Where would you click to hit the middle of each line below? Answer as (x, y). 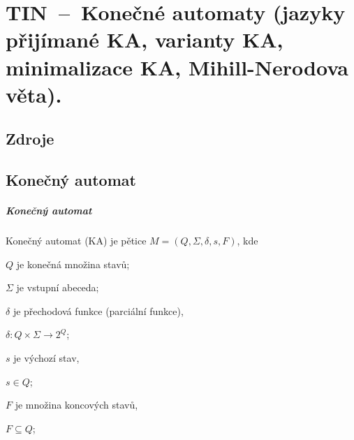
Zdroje (30, 139)
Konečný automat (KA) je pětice (76, 241)
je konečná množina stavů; (73, 264)
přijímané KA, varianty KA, (145, 39)
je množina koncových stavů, (76, 405)
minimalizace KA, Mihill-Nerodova (177, 67)
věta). (34, 94)
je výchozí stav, (46, 358)
